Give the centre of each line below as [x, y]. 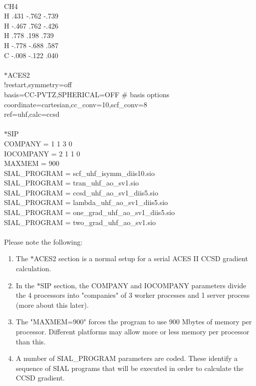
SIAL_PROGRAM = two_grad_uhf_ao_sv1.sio [80, 222]
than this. [31, 341]
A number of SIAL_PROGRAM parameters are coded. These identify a [127, 358]
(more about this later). [52, 305]
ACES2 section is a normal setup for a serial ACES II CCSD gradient [141, 258]
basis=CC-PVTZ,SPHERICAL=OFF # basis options [87, 94]
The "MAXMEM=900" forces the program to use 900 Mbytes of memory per [134, 322]
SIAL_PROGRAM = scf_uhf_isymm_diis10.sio [79, 173]
